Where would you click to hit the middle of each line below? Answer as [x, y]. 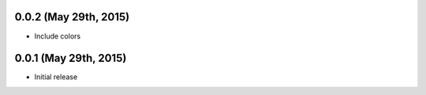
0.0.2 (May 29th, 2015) [72, 17]
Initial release [56, 77]
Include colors [58, 36]
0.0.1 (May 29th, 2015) [71, 58]
